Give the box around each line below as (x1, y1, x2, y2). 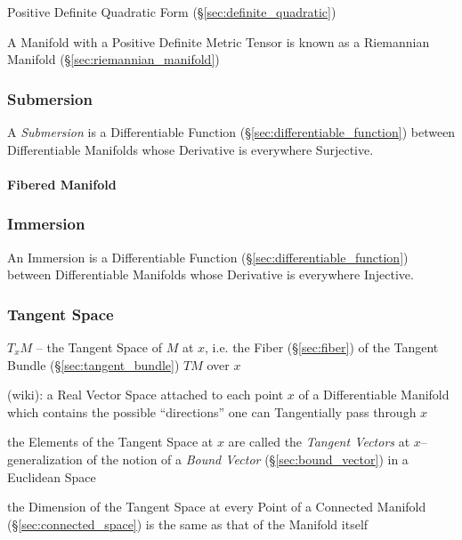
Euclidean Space (7, 467, 96, 486)
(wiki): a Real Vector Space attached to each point (7, 385, 284, 404)
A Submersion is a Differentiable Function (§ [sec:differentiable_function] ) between (7, 123, 456, 141)
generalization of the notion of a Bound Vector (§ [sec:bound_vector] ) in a (7, 449, 409, 468)
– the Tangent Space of (36, 338, 162, 356)
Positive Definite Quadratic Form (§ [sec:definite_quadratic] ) (7, 3, 336, 20)
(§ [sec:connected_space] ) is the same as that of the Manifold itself (7, 514, 369, 533)
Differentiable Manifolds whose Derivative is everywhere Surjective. (7, 140, 374, 158)
